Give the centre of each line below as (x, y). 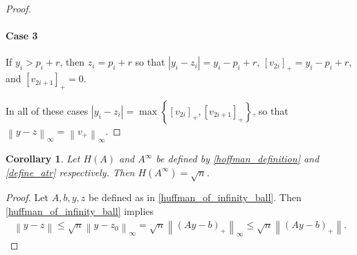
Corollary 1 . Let (43, 159)
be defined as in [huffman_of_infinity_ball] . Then (195, 197)
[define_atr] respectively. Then (70, 172)
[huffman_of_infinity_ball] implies (80, 210)
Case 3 (22, 36)
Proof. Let (27, 197)
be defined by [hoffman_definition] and (238, 159)
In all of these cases (47, 110)
